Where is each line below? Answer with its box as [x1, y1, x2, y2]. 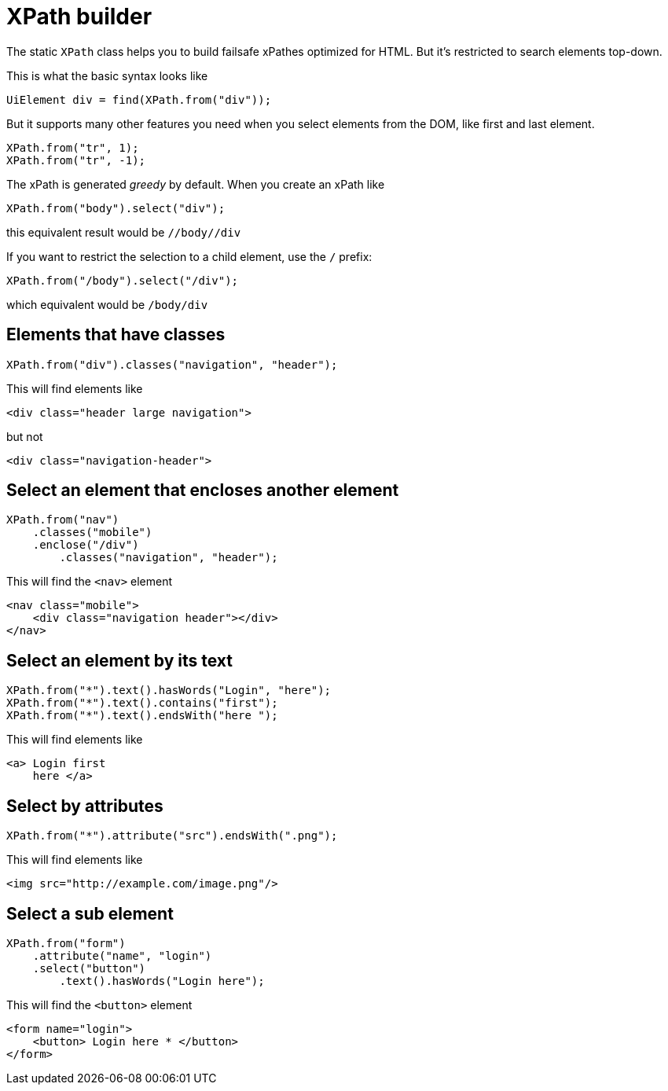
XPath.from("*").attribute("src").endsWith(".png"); [6, 829, 338, 843]
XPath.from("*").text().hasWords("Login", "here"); [6, 684, 332, 697]
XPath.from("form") [6, 936, 126, 950]
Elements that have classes [6, 325, 226, 345]
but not [6, 429, 43, 443]
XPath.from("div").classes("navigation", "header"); [6, 358, 338, 371]
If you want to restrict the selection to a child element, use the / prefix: [6, 249, 373, 263]
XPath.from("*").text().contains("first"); [6, 696, 278, 710]
